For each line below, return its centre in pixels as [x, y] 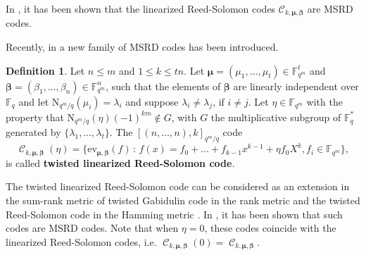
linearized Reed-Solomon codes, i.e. [81, 241]
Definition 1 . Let [45, 70]
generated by [33, 132]
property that [35, 117]
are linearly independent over [296, 86]
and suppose [152, 101]
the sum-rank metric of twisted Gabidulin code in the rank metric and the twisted [183, 200]
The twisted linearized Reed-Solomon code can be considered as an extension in [178, 186]
